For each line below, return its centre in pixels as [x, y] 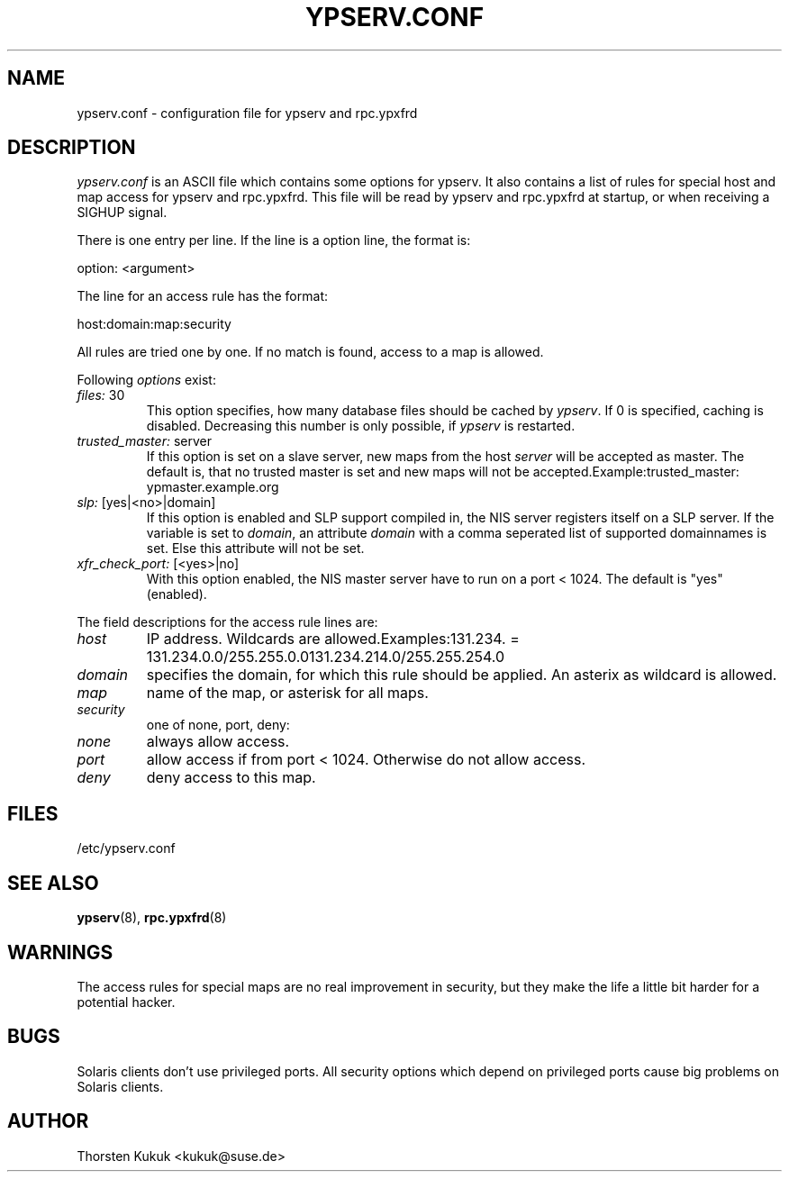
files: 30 [101, 395]
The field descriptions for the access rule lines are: [227, 622]
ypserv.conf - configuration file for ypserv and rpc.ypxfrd [247, 113]
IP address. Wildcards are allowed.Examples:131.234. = [333, 639]
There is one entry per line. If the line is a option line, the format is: [274, 240]
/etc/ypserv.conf [126, 848]
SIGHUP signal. [122, 213]
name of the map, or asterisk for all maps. [287, 693]
